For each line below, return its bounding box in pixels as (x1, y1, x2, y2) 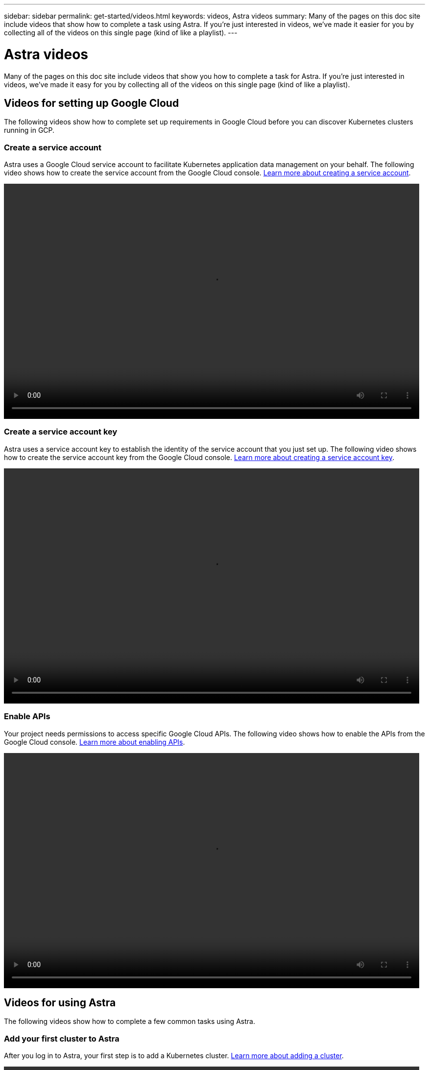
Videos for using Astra (4, 997, 116, 1009)
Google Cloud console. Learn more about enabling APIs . (4, 737, 185, 746)
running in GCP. (4, 126, 55, 135)
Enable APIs (4, 711, 50, 722)
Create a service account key (4, 427, 118, 437)
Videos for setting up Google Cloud (4, 97, 179, 109)
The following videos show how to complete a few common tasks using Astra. (4, 1017, 255, 1026)
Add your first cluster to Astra (4, 1033, 119, 1044)
